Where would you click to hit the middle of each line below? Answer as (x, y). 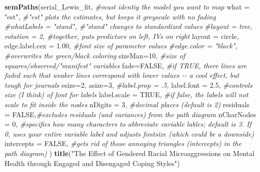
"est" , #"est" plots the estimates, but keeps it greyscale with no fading (110, 16)
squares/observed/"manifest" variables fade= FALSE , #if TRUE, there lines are (126, 65)
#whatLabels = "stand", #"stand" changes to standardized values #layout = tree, (129, 26)
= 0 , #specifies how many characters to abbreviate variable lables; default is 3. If (128, 124)
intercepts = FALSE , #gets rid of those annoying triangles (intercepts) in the (123, 143)
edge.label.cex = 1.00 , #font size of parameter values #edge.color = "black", (121, 46)
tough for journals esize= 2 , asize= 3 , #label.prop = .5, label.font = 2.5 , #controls (129, 85)
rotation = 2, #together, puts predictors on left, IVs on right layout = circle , (122, 36)
